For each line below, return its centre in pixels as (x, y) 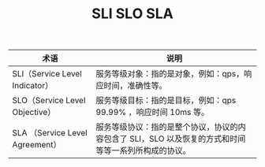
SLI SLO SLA (132, 14)
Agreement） (37, 145)
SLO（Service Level (49, 101)
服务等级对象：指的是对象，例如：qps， (170, 74)
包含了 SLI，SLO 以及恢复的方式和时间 (175, 139)
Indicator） (33, 86)
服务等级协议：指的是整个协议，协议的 (167, 127)
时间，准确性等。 (135, 86)
